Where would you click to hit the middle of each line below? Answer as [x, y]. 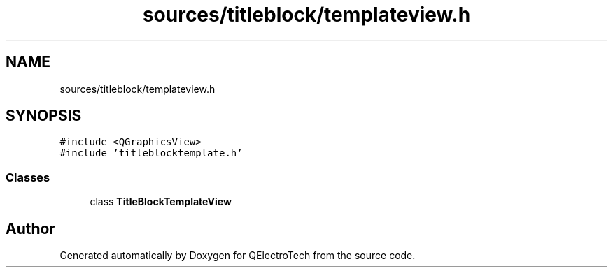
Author [30, 228]
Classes [28, 177]
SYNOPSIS [44, 116]
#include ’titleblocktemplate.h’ [151, 153]
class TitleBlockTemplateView [161, 202]
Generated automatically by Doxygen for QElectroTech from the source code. [238, 256]
